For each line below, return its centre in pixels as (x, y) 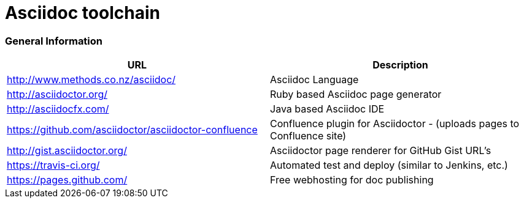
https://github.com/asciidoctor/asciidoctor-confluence (132, 130)
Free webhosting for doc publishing (352, 180)
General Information (54, 41)
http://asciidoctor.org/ (57, 94)
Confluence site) (308, 136)
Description (400, 65)
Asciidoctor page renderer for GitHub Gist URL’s (381, 151)
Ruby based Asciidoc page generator (356, 94)
